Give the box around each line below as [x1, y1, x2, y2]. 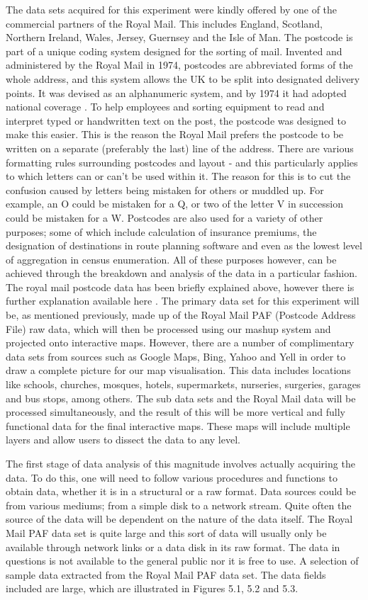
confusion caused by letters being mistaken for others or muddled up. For [6, 182, 324, 197]
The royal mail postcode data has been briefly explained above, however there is [6, 279, 355, 294]
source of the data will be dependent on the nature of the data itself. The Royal [6, 511, 353, 526]
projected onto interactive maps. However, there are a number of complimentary [6, 335, 355, 350]
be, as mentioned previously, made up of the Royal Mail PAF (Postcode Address [6, 307, 356, 322]
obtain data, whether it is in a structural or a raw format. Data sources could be [6, 484, 356, 499]
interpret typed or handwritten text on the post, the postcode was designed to [6, 113, 346, 128]
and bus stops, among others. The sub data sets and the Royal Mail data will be [6, 390, 356, 405]
